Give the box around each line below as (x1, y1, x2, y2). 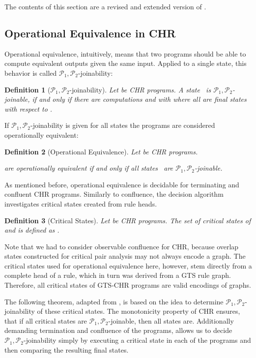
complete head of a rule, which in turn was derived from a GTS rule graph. (4, 270, 231, 280)
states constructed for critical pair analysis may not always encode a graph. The (4, 251, 246, 261)
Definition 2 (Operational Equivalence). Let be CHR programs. (4, 146, 198, 156)
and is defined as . (4, 225, 59, 235)
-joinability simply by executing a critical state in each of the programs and (23, 335, 251, 345)
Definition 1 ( (4, 84, 51, 94)
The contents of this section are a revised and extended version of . (4, 1, 206, 11)
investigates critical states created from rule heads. (4, 198, 157, 209)
